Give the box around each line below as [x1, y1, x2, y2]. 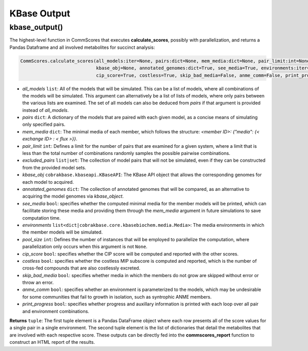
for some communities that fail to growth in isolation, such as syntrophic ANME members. [22, 294, 212, 300]
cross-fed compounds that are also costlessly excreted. [22, 265, 141, 271]
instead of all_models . [22, 107, 69, 113]
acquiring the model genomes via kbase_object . [22, 193, 124, 200]
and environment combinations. [22, 308, 89, 314]
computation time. [22, 215, 61, 221]
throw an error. [22, 280, 54, 286]
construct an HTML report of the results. [9, 339, 95, 345]
